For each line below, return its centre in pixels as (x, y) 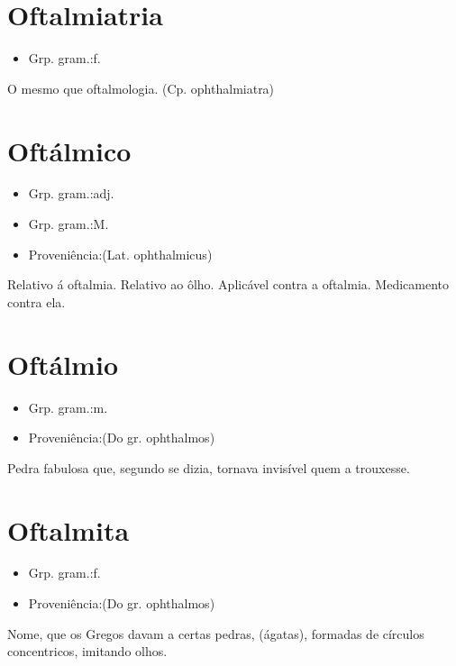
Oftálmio (63, 364)
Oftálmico (69, 150)
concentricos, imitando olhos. (87, 651)
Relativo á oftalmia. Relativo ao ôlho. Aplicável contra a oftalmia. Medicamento (228, 284)
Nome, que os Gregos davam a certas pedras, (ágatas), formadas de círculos (216, 633)
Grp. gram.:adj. (71, 193)
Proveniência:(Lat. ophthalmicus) (120, 254)
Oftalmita (68, 529)
